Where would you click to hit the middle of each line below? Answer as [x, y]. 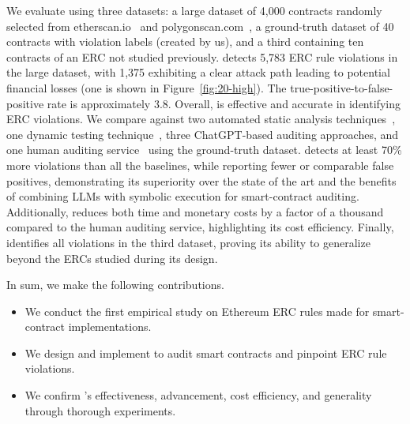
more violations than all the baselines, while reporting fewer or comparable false [200, 165]
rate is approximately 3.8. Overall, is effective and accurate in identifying [224, 103]
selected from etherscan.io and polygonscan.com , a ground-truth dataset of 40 [200, 26]
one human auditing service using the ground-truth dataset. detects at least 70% [204, 150]
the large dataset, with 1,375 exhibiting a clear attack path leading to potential [198, 72]
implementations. [110, 326]
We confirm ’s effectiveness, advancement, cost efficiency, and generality [198, 395]
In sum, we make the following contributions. [115, 285]
